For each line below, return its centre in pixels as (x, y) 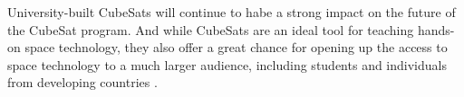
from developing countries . (82, 82)
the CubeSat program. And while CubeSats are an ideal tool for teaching (211, 29)
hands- (436, 29)
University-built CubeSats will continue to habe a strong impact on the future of (232, 12)
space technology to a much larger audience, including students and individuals (227, 64)
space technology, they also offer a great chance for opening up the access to (236, 47)
